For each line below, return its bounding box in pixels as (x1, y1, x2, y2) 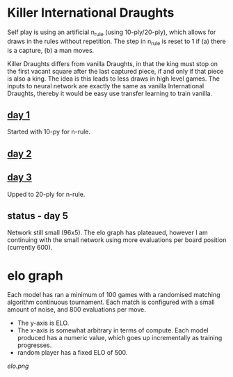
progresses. (17, 341, 52, 349)
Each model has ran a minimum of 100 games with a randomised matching (7, 291, 220, 299)
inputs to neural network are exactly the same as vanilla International (7, 81, 204, 90)
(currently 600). (7, 243, 53, 252)
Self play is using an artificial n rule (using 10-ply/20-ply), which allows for (7, 28, 216, 38)
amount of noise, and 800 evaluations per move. (7, 305, 146, 314)
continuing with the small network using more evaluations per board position (7, 236, 227, 244)
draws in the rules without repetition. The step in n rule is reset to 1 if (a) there (7, 37, 226, 47)
